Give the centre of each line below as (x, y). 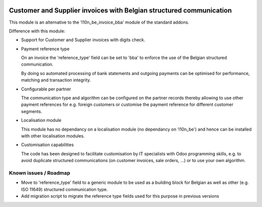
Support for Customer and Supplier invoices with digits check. (83, 40)
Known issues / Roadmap (40, 173)
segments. (32, 111)
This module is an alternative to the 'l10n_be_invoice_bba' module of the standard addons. (99, 22)
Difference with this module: (37, 31)
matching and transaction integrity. (56, 80)
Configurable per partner (46, 89)
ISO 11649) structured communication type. (65, 189)
